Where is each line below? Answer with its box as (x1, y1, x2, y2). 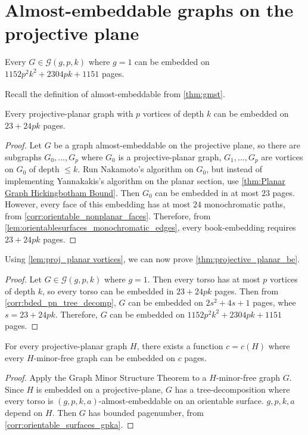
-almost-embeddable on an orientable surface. (98, 394, 264, 407)
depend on (5, 406, 43, 419)
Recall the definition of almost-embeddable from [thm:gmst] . (5, 87, 225, 100)
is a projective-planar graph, (118, 150, 222, 163)
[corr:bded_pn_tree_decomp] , (5, 296, 116, 309)
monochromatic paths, (204, 198, 285, 210)
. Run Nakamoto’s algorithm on (77, 163, 194, 175)
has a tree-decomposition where (175, 383, 290, 395)
